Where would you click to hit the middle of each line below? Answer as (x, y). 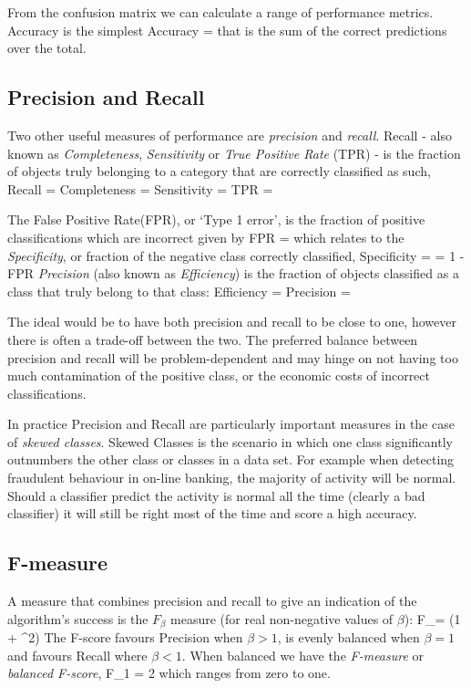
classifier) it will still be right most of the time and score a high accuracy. (212, 513)
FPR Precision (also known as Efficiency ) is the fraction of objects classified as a (233, 273)
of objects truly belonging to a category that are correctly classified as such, (219, 171)
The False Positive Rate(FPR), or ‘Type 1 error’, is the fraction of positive (216, 219)
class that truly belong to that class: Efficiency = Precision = (179, 291)
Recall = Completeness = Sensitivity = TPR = (140, 188)
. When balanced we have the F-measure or (303, 655)
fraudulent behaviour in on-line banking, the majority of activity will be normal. (232, 478)
